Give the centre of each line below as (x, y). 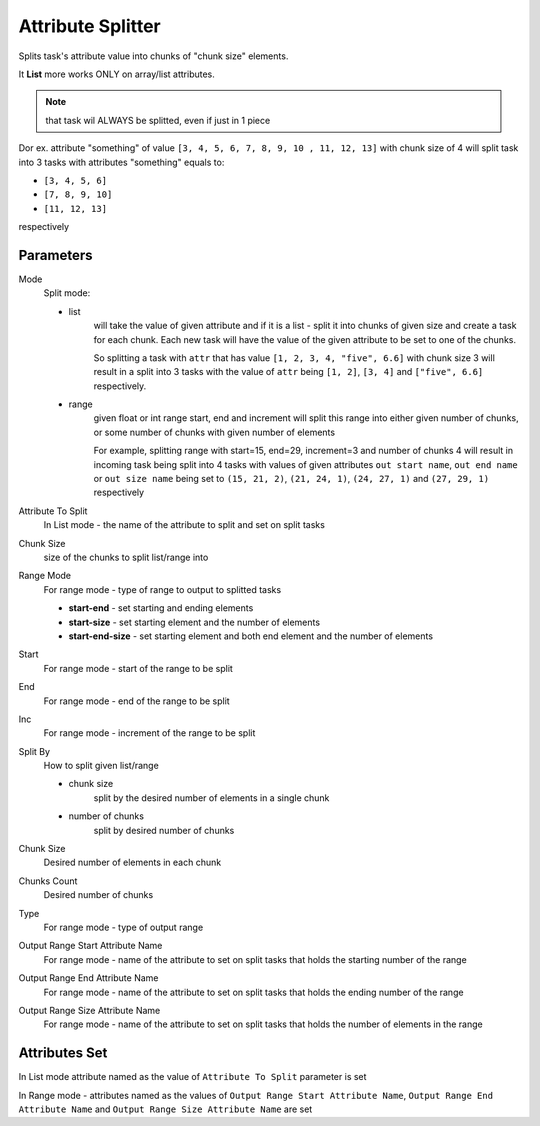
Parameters (55, 255)
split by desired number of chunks (164, 830)
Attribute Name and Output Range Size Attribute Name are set (165, 1109)
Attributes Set (63, 1053)
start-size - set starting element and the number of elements (194, 622)
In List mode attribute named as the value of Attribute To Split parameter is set (192, 1077)
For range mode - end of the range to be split (136, 701)
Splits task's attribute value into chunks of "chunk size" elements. (153, 56)
